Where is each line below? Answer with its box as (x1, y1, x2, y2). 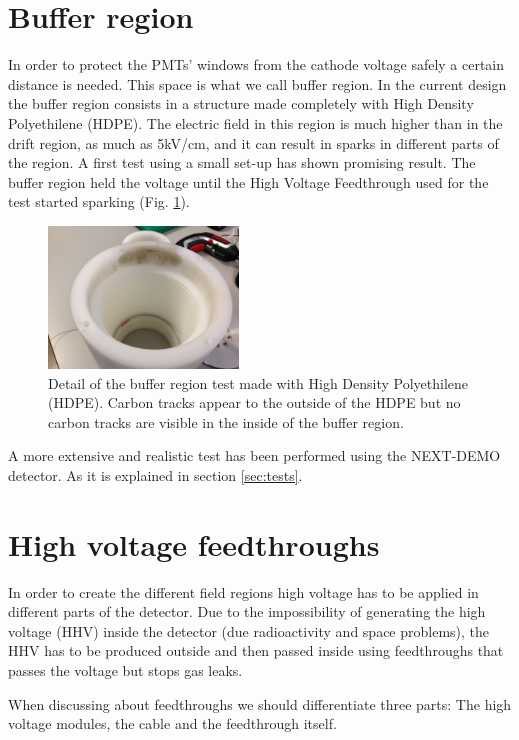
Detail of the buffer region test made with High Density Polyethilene (48, 372, 469, 393)
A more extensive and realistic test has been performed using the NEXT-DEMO (8, 445, 501, 466)
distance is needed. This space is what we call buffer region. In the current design (8, 73, 507, 94)
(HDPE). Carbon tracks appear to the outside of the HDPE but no (48, 392, 461, 413)
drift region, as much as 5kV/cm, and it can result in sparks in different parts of (8, 132, 499, 153)
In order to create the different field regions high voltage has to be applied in (8, 581, 479, 602)
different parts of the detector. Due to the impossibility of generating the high (8, 601, 486, 622)
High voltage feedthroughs (8, 523, 380, 564)
